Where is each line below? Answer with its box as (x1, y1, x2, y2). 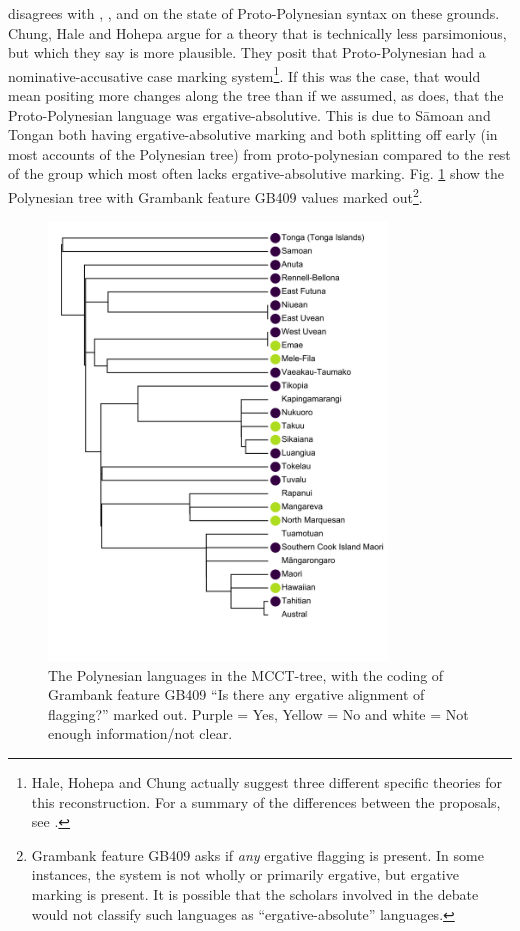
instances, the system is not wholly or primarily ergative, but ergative (31, 864, 459, 885)
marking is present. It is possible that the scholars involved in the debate (31, 883, 479, 904)
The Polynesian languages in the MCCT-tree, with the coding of (48, 664, 444, 685)
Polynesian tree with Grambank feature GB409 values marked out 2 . (8, 184, 423, 207)
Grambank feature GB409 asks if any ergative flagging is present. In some (31, 844, 484, 865)
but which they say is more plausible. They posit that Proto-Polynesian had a (8, 42, 486, 63)
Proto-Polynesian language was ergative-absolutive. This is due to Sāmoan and (8, 104, 491, 125)
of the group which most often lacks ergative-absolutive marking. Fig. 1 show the (8, 163, 505, 184)
